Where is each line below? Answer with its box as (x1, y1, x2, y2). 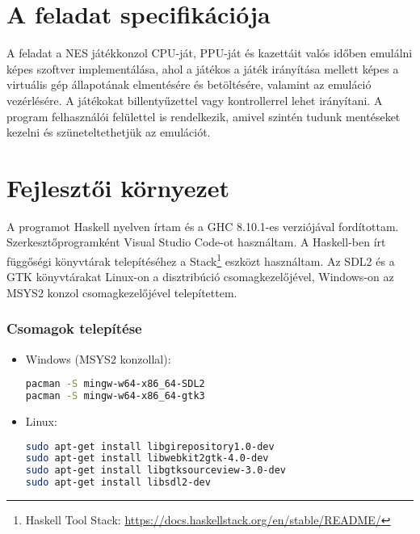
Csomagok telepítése (6, 318, 142, 338)
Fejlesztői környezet (6, 170, 230, 204)
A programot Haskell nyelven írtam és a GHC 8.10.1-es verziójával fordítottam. (6, 217, 399, 234)
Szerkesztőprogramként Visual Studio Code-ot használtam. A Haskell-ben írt (6, 233, 386, 250)
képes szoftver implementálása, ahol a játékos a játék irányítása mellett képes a (6, 60, 399, 77)
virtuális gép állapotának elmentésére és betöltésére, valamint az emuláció (6, 76, 372, 93)
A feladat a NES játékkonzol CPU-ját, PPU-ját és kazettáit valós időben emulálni (6, 44, 413, 61)
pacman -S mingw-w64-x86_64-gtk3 (25, 390, 205, 402)
